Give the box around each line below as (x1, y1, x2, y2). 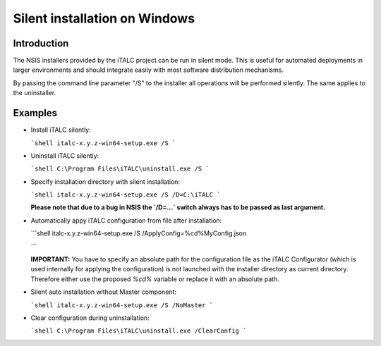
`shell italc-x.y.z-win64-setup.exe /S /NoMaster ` (30, 301, 214, 309)
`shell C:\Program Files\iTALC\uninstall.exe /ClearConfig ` (30, 327, 247, 335)
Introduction (13, 37, 69, 49)
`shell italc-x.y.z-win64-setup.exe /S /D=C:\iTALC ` (30, 191, 221, 199)
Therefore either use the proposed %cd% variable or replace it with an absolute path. (30, 275, 280, 283)
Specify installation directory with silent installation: (30, 177, 180, 186)
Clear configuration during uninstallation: (30, 314, 150, 322)
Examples (13, 107, 58, 119)
